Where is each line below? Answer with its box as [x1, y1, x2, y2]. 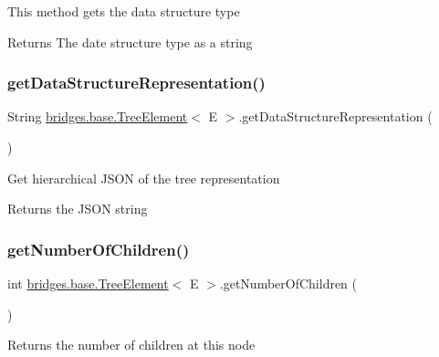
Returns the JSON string [7, 199, 148, 218]
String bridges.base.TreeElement [7, 107, 188, 126]
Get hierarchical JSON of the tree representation [7, 168, 280, 187]
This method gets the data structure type [7, 2, 240, 20]
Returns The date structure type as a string [7, 32, 253, 51]
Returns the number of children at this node [7, 335, 256, 354]
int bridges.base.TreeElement [7, 274, 169, 292]
